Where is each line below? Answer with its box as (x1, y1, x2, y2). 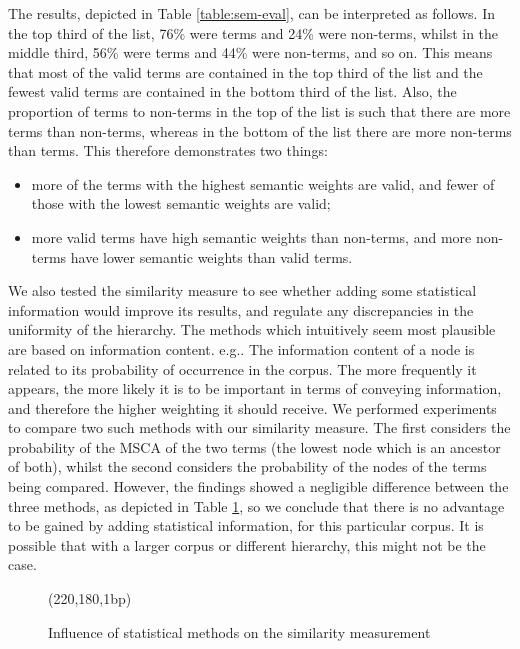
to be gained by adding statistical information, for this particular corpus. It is (8, 515, 484, 536)
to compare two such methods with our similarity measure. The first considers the (8, 417, 511, 438)
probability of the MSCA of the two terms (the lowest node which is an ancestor (8, 436, 501, 457)
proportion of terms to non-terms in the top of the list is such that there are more (8, 100, 511, 121)
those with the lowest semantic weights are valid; (31, 193, 331, 214)
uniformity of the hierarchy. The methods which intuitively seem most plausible (8, 319, 496, 340)
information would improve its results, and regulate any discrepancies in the (8, 299, 474, 320)
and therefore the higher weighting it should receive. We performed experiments (8, 397, 497, 418)
